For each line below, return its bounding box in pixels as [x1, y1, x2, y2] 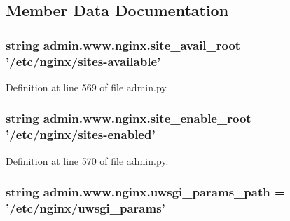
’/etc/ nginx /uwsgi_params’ [6, 199, 165, 217]
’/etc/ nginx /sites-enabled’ [6, 126, 156, 143]
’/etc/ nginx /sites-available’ [6, 52, 161, 69]
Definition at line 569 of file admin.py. [6, 79, 169, 94]
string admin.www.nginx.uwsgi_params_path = [6, 183, 285, 201]
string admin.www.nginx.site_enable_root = [6, 109, 266, 127]
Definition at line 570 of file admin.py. [6, 153, 169, 168]
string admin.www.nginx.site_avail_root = [6, 36, 256, 53]
